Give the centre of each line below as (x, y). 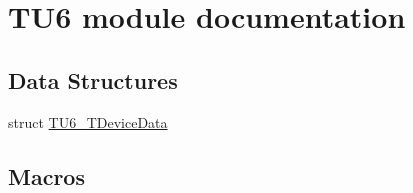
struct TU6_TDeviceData (88, 121)
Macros (46, 175)
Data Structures (93, 79)
